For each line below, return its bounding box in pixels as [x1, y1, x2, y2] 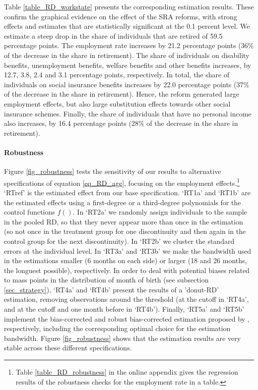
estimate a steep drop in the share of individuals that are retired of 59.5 [4, 30, 223, 41]
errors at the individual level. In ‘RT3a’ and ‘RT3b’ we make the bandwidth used [4, 245, 252, 256]
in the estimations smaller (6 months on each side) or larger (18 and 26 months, [4, 255, 247, 266]
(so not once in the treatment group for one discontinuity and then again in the [4, 226, 246, 236]
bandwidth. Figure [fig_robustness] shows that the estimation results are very [4, 333, 241, 343]
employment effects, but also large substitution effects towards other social [4, 98, 231, 109]
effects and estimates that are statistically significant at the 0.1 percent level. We [4, 21, 250, 31]
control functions [4, 207, 55, 217]
